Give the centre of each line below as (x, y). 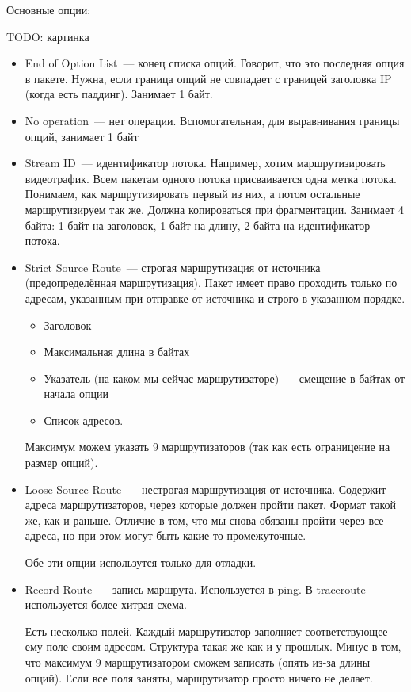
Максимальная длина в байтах (117, 352)
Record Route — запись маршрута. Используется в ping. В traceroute (195, 589)
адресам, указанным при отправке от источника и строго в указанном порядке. (215, 298)
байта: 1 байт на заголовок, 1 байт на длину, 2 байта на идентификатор (198, 225)
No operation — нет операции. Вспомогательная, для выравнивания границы (212, 120)
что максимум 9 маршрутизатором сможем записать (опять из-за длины (198, 662)
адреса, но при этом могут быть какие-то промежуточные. (166, 535)
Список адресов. (84, 420)
